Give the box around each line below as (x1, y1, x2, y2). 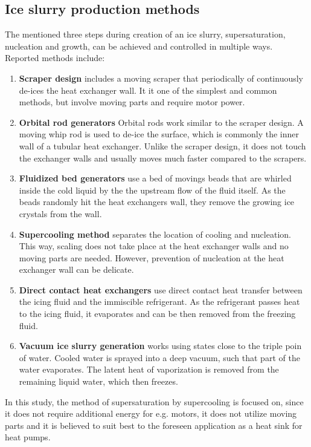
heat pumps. (5, 431, 51, 443)
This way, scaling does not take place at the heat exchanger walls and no (19, 240, 289, 252)
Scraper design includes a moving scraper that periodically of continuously (19, 71, 303, 84)
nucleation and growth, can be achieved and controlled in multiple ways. (5, 39, 273, 52)
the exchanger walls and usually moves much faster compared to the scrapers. (19, 151, 307, 164)
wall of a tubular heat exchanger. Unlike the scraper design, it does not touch (19, 139, 306, 152)
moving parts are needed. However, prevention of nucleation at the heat (19, 251, 284, 264)
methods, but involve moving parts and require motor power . (19, 96, 245, 108)
